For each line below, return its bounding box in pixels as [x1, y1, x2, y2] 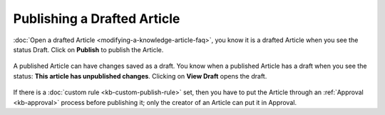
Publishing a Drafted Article [13, 11, 180, 26]
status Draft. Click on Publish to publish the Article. [13, 45, 164, 54]
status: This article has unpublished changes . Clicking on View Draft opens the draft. [13, 71, 267, 80]
